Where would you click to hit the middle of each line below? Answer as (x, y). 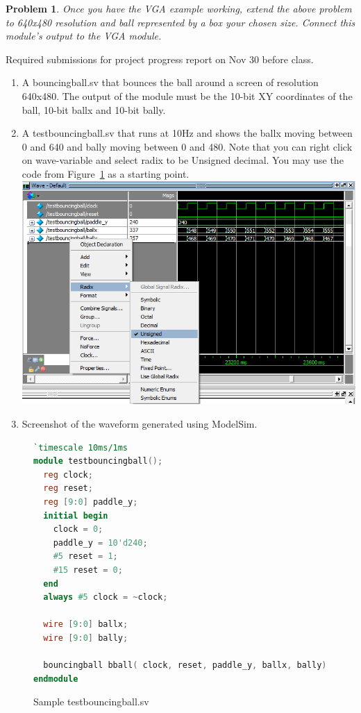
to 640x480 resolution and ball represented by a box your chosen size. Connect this (180, 22)
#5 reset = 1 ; (85, 556)
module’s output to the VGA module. (84, 36)
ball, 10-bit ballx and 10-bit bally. (94, 109)
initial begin (76, 515)
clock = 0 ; (78, 529)
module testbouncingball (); (98, 461)
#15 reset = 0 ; (88, 570)
